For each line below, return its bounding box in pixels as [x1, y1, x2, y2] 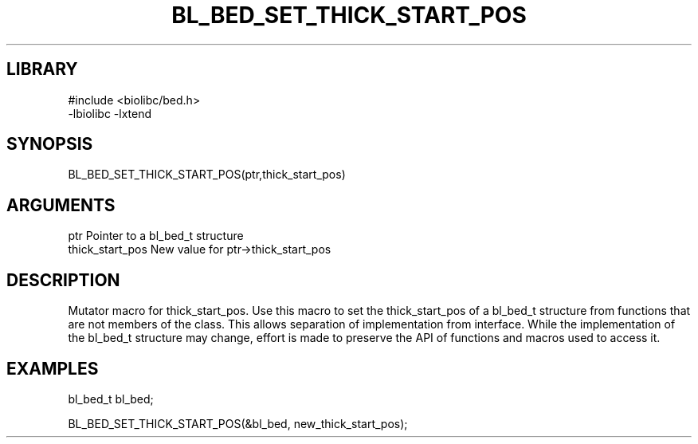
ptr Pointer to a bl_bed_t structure [68, 229, 244, 243]
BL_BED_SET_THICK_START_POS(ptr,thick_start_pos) [68, 167, 346, 182]
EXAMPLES [6, 358, 99, 379]
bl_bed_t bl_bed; [68, 391, 154, 406]
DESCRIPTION [6, 269, 120, 290]
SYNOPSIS [6, 134, 93, 155]
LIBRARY [6, 59, 78, 80]
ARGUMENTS [6, 194, 116, 215]
